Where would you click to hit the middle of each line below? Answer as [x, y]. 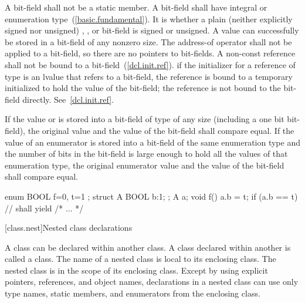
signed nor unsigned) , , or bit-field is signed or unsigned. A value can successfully [152, 30]
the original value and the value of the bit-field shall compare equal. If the [161, 130]
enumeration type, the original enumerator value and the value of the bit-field [145, 165]
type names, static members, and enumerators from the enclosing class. [133, 293]
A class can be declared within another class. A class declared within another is [148, 247]
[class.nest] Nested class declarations [69, 228]
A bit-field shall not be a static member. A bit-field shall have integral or [136, 7]
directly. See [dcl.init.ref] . [68, 99]
